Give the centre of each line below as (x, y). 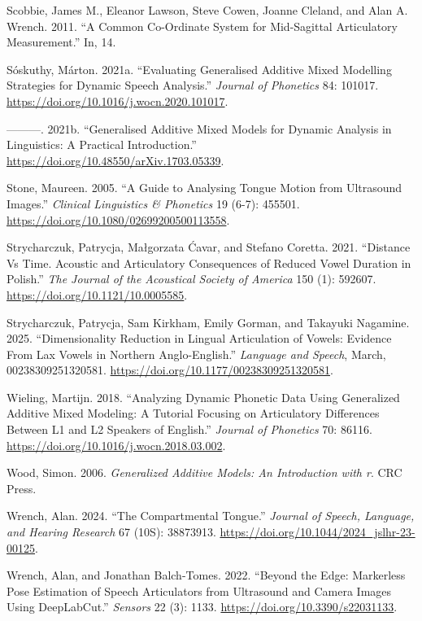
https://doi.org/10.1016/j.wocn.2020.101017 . (117, 101)
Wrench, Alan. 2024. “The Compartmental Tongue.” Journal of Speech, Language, (211, 516)
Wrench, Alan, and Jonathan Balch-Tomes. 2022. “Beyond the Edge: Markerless (206, 575)
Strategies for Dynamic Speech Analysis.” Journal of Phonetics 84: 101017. (193, 85)
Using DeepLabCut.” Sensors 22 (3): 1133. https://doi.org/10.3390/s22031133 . (202, 607)
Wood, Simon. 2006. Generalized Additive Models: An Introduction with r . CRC (204, 472)
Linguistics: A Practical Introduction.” (102, 144)
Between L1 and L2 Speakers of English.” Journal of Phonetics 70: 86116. (189, 429)
